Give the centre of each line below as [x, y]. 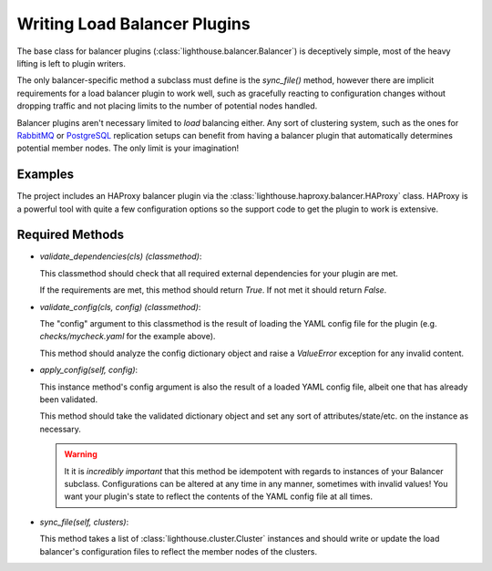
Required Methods [71, 235]
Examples [46, 175]
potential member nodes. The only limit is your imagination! [128, 148]
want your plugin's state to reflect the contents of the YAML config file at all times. [219, 496]
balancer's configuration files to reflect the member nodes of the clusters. [179, 551]
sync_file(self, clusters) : [84, 522]
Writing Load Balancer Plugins [133, 24]
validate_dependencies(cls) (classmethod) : [121, 256]
